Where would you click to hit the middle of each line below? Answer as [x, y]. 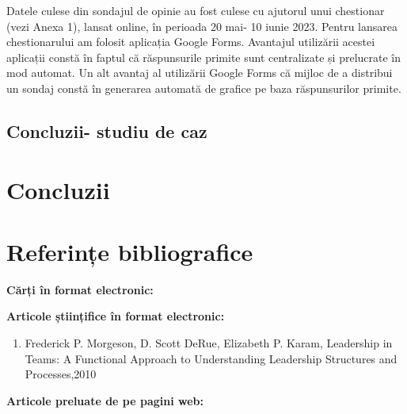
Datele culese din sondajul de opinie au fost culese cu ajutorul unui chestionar [196, 10]
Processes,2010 [61, 374]
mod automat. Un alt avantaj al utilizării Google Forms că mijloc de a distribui [200, 73]
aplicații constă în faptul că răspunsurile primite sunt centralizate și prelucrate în [204, 57]
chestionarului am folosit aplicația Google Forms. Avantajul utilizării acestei [191, 42]
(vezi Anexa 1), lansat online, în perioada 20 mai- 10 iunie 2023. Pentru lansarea [202, 26]
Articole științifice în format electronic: [116, 316]
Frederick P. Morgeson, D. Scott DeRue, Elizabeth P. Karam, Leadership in [209, 343]
